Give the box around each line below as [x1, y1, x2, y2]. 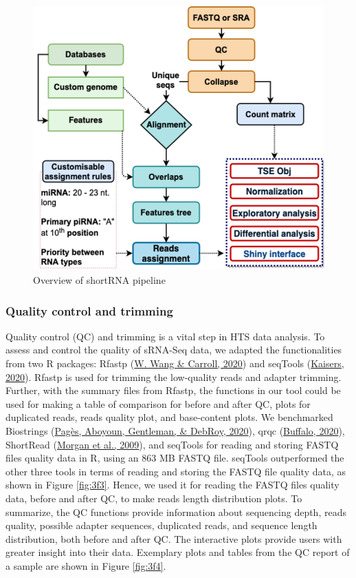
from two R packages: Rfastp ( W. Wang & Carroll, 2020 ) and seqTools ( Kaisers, [5, 356, 344, 371]
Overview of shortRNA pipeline [33, 273, 166, 287]
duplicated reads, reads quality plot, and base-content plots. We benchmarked [5, 410, 333, 424]
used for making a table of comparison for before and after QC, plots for [5, 396, 311, 411]
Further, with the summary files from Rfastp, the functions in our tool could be [5, 383, 341, 398]
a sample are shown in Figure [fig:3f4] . [5, 558, 166, 572]
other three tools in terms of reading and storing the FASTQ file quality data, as [5, 464, 346, 478]
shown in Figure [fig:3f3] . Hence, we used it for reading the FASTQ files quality [5, 477, 340, 492]
